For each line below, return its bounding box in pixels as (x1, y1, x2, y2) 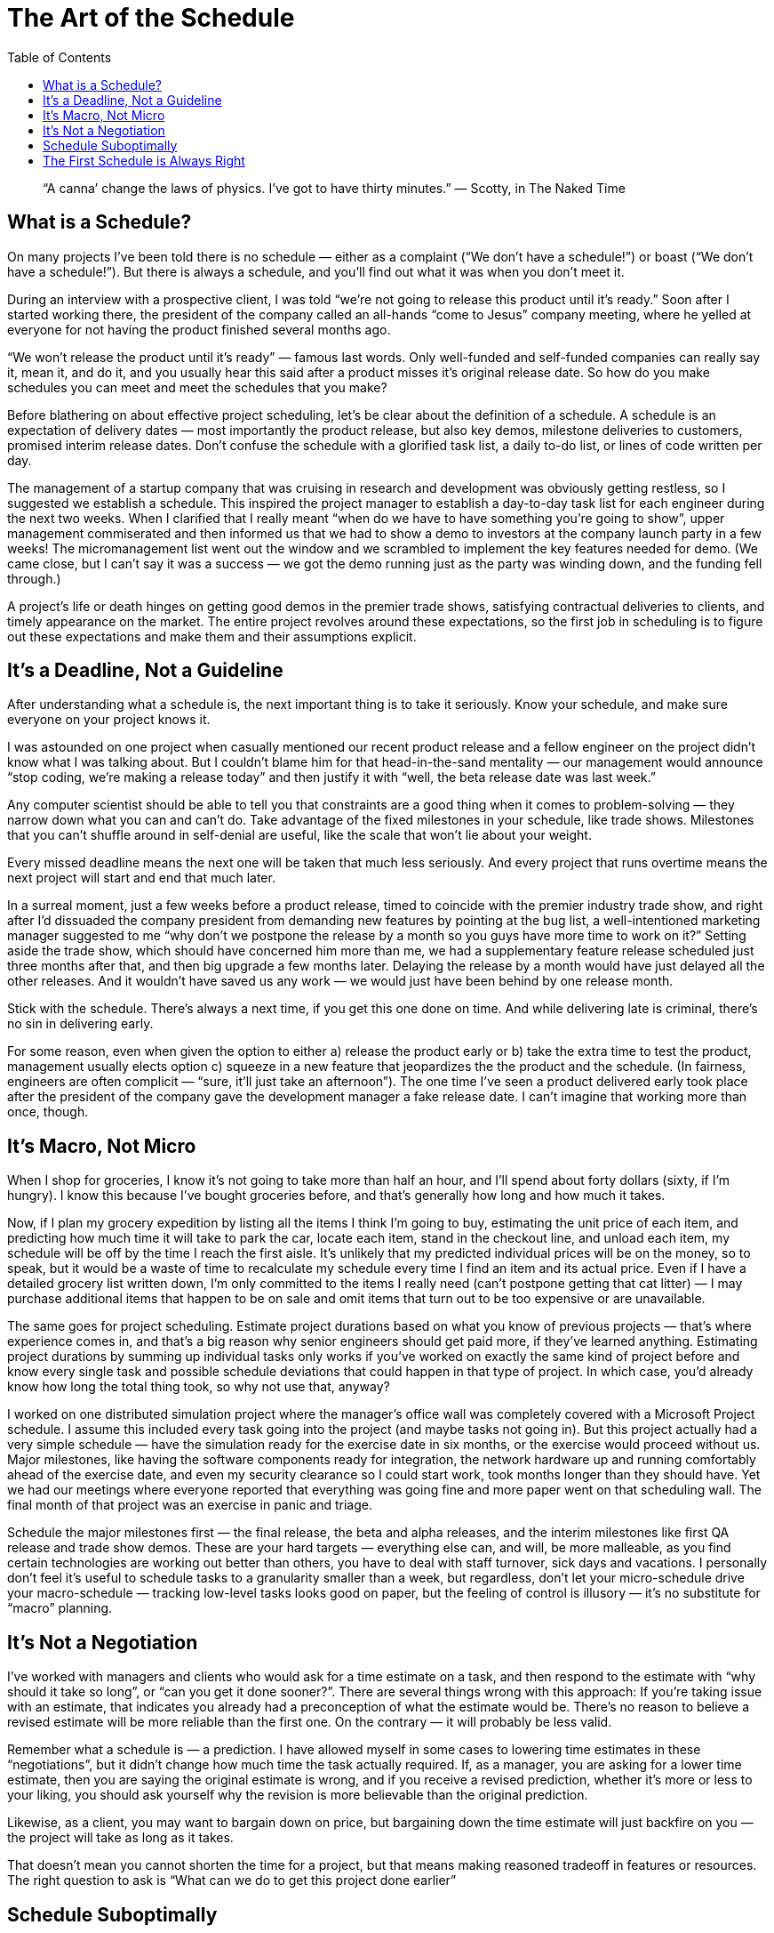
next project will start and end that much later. (7, 870, 275, 886)
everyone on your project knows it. (7, 712, 211, 728)
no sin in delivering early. (7, 1016, 154, 1032)
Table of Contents (7, 49, 112, 65)
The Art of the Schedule (7, 3, 295, 33)
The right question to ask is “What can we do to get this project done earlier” (7, 1873, 457, 1889)
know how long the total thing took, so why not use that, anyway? (7, 1379, 390, 1395)
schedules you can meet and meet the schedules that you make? (7, 379, 387, 395)
